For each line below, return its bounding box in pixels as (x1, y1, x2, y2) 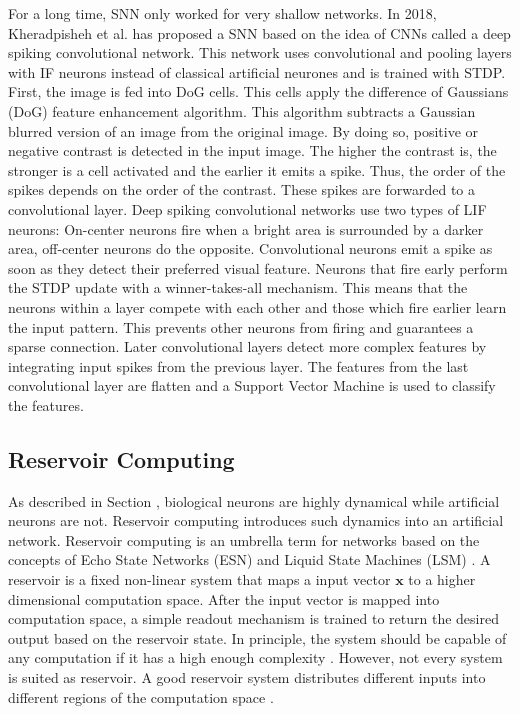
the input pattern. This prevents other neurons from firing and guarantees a (8, 316, 474, 337)
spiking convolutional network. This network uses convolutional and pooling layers (8, 42, 512, 63)
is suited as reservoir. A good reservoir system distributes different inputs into (8, 667, 486, 688)
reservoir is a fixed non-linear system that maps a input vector (8, 569, 391, 590)
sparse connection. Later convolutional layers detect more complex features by (8, 336, 487, 357)
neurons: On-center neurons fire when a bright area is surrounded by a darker (8, 218, 484, 239)
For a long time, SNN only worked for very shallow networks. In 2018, (8, 3, 437, 23)
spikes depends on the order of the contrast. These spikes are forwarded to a (8, 179, 476, 200)
